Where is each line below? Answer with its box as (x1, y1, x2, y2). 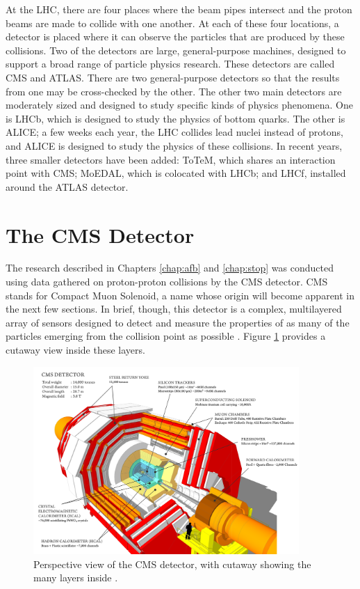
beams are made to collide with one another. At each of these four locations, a (6, 15, 339, 30)
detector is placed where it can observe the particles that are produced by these (6, 29, 345, 44)
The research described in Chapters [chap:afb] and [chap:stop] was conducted (6, 260, 334, 275)
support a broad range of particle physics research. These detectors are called (6, 56, 335, 71)
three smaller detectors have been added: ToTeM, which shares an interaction (6, 152, 336, 166)
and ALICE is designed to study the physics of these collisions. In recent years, (6, 138, 343, 152)
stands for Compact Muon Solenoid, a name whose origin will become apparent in (6, 288, 355, 302)
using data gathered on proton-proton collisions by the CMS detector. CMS (6, 274, 328, 289)
